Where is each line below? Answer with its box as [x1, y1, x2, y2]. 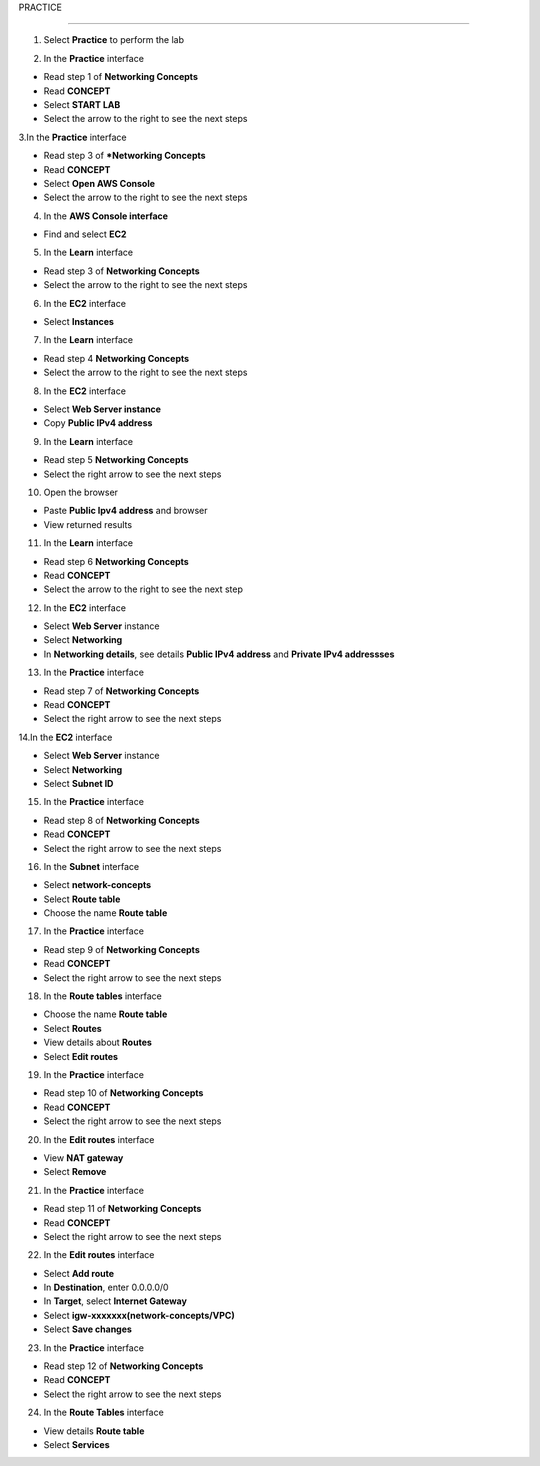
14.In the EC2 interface [18, 731, 113, 743]
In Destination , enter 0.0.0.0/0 [43, 1281, 169, 1294]
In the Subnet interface [43, 860, 140, 872]
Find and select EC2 [43, 228, 127, 240]
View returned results [43, 518, 133, 530]
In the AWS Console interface [43, 210, 169, 222]
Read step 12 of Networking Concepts [43, 1360, 204, 1372]
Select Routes [43, 1022, 102, 1034]
